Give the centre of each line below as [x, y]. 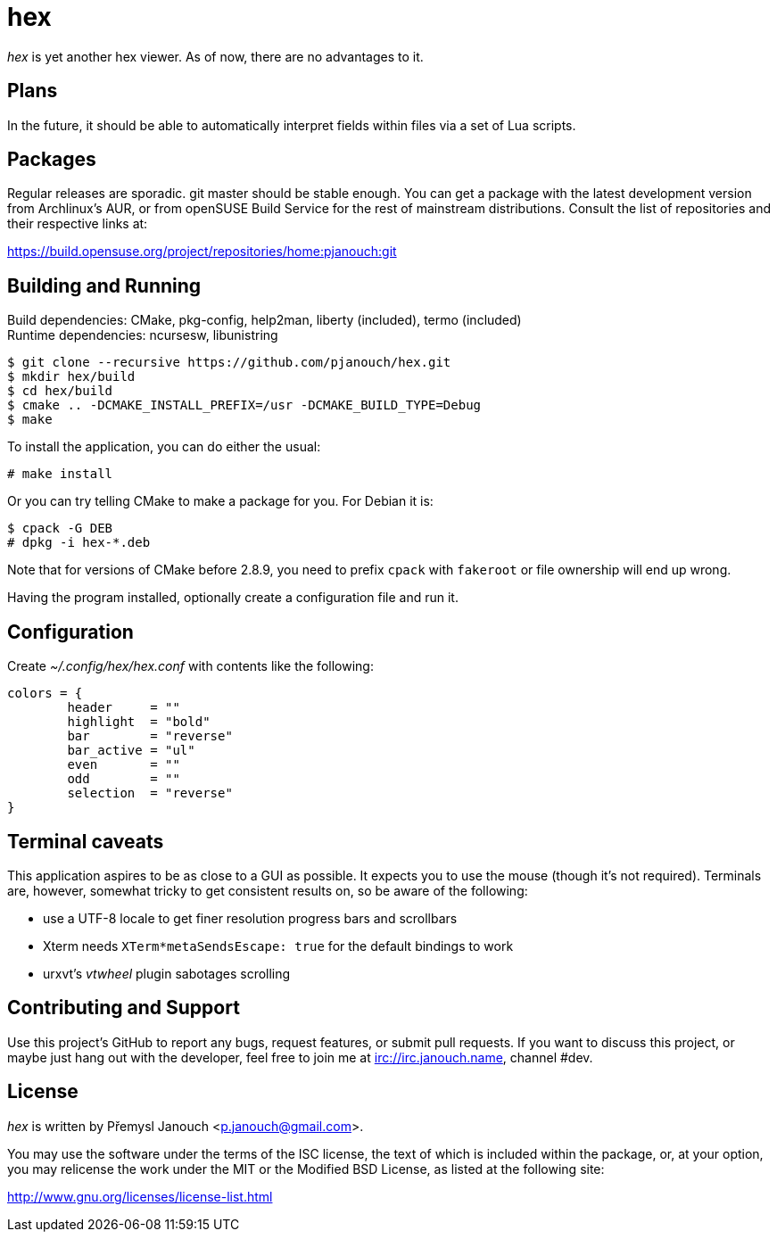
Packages [52, 160]
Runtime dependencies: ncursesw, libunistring [143, 335]
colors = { [45, 694]
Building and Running [104, 285]
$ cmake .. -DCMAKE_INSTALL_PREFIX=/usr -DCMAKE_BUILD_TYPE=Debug [244, 405]
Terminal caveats [86, 841]
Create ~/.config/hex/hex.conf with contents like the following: [190, 666]
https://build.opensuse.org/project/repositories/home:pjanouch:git [202, 252]
